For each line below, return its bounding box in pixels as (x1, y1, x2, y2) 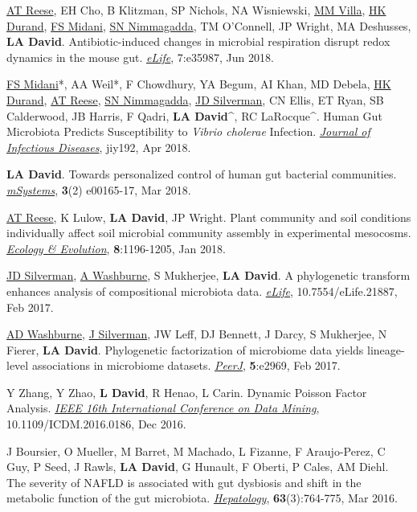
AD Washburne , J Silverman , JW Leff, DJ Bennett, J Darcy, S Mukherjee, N (6, 326, 387, 342)
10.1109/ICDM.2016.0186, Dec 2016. (6, 416, 186, 432)
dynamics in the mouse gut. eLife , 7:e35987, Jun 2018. (6, 48, 274, 65)
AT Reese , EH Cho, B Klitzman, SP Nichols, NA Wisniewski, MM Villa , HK (6, 2, 386, 18)
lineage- (367, 341, 405, 358)
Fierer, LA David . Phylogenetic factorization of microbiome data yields (6, 341, 364, 358)
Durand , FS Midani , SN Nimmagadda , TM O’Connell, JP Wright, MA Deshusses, (6, 17, 411, 34)
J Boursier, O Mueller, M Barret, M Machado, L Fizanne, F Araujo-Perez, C (6, 442, 386, 459)
